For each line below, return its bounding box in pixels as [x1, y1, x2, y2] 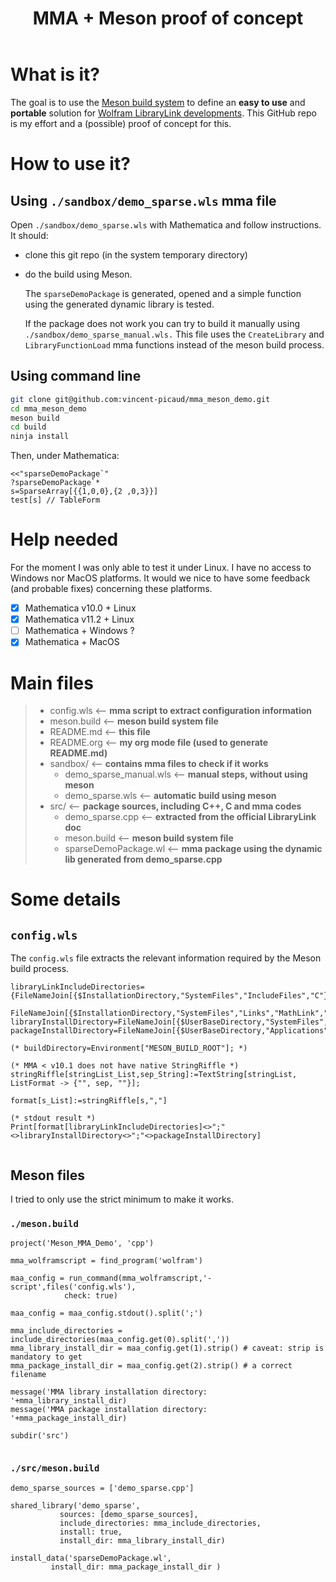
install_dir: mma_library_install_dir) [59, 1535, 226, 1546]
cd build [10, 422, 47, 432]
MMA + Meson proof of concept [32, 7, 304, 30]
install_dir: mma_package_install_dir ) [50, 1562, 222, 1572]
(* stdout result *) [10, 1113, 97, 1124]
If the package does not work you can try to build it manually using [24, 317, 300, 329]
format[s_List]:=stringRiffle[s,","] [10, 1096, 168, 1106]
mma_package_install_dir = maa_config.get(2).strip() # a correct [10, 1361, 293, 1371]
